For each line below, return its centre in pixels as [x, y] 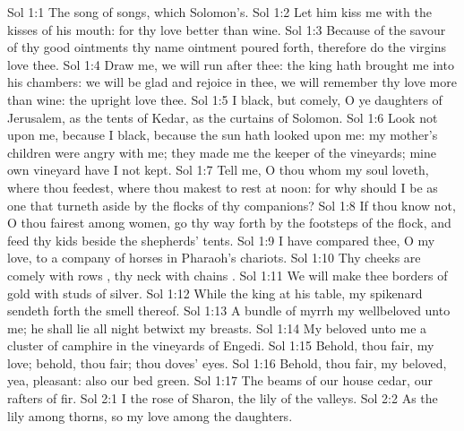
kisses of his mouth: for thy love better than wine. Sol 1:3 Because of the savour [227, 29]
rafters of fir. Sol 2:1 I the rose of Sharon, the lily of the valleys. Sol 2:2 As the [223, 398]
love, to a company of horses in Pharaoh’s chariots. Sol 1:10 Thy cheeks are [214, 258]
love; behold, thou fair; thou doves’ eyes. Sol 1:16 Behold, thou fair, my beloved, [227, 362]
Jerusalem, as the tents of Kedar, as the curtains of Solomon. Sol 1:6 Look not [223, 117]
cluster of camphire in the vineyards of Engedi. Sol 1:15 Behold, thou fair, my [221, 345]
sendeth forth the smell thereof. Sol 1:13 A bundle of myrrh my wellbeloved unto [229, 310]
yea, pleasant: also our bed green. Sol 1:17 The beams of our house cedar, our [220, 380]
